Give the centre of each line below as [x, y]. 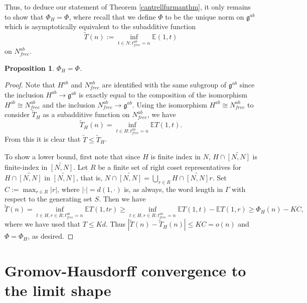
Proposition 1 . [29, 68]
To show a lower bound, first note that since [72, 157]
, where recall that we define [112, 16]
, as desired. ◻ [51, 236]
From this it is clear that [43, 139]
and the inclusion [69, 104]
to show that [24, 16]
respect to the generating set [48, 199]
